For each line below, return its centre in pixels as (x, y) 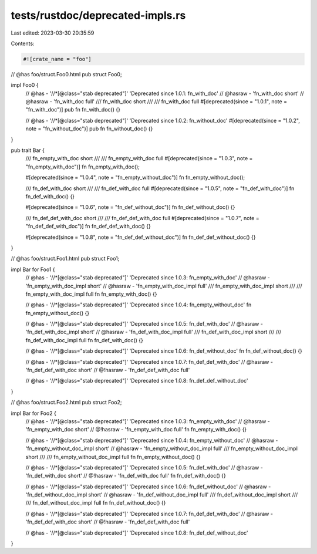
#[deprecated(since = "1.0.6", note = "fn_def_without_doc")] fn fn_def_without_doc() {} (130, 207)
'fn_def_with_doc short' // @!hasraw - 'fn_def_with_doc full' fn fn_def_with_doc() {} (126, 476)
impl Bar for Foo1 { (33, 269)
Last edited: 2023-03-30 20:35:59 (53, 33)
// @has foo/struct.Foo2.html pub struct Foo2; (66, 403)
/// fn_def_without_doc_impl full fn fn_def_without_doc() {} (96, 503)
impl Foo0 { (25, 85)
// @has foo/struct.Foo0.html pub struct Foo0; (67, 74)
